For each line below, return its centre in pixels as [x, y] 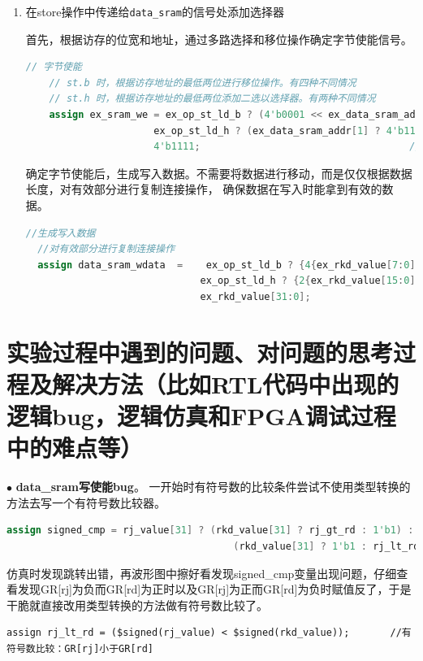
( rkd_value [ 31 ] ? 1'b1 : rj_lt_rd [326, 547]
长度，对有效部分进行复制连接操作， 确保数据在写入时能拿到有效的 [204, 189]
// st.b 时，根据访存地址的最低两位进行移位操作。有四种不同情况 [203, 83]
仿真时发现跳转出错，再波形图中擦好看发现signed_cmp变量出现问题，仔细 [202, 573]
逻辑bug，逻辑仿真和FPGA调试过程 [201, 416]
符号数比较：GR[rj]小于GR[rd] [80, 649]
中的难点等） [75, 448]
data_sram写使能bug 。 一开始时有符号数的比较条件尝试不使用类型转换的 [213, 487]
